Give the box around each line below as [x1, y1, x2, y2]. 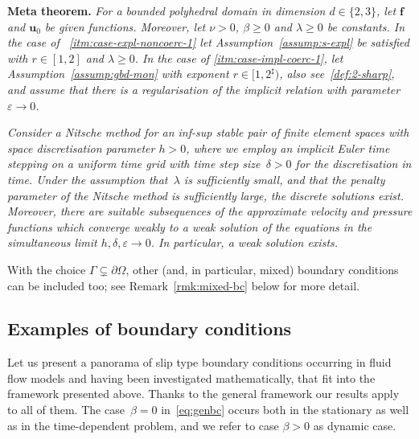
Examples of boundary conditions [7, 316, 292, 341]
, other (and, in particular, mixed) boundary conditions [125, 261, 399, 277]
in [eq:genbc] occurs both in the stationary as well [161, 401, 409, 418]
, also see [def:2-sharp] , [279, 65, 395, 82]
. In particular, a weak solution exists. [150, 234, 339, 251]
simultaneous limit [7, 234, 97, 251]
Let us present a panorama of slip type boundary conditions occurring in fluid [7, 354, 392, 371]
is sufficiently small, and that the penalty [183, 170, 385, 187]
